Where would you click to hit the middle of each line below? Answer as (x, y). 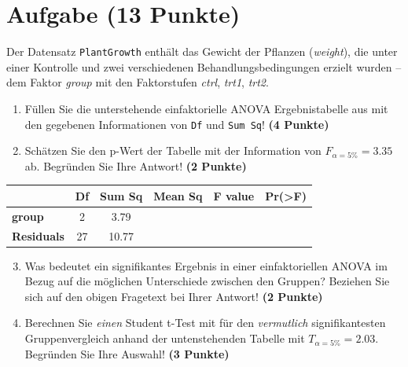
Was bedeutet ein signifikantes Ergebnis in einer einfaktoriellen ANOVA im (206, 265)
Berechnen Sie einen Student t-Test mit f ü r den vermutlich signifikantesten (205, 323)
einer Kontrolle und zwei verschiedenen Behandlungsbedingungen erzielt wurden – (204, 66)
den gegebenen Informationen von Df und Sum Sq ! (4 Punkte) (177, 124)
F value (234, 195)
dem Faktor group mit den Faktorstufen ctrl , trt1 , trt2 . (138, 82)
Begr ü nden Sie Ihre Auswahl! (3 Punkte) (127, 353)
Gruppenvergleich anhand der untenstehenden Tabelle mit (165, 338)
